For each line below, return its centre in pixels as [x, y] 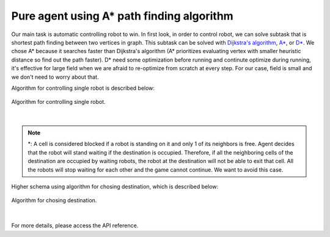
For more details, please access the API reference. [75, 225]
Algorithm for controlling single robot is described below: [83, 88]
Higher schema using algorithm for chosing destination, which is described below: [115, 187]
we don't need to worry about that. [55, 77]
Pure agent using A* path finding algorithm [122, 16]
